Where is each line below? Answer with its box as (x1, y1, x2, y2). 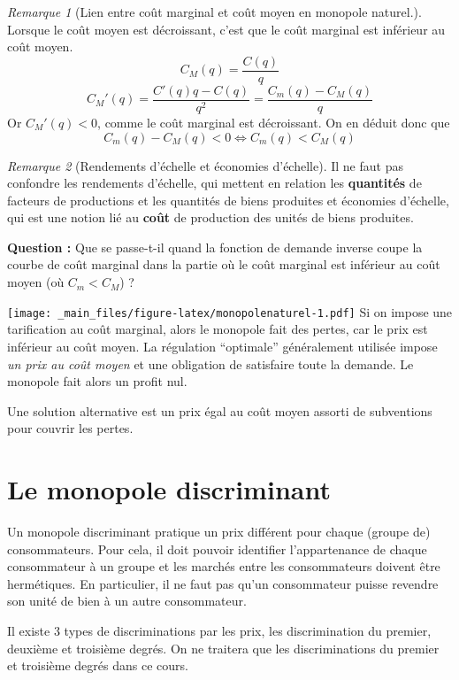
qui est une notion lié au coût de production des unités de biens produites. (7, 208, 414, 227)
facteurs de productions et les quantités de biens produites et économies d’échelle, (7, 190, 449, 209)
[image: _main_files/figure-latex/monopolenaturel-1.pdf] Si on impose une (7, 302, 453, 321)
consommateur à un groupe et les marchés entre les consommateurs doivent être (7, 557, 440, 576)
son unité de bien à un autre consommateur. (7, 591, 247, 610)
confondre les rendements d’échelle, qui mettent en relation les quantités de (7, 174, 422, 192)
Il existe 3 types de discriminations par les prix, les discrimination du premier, (7, 621, 432, 639)
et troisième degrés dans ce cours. (7, 656, 188, 675)
